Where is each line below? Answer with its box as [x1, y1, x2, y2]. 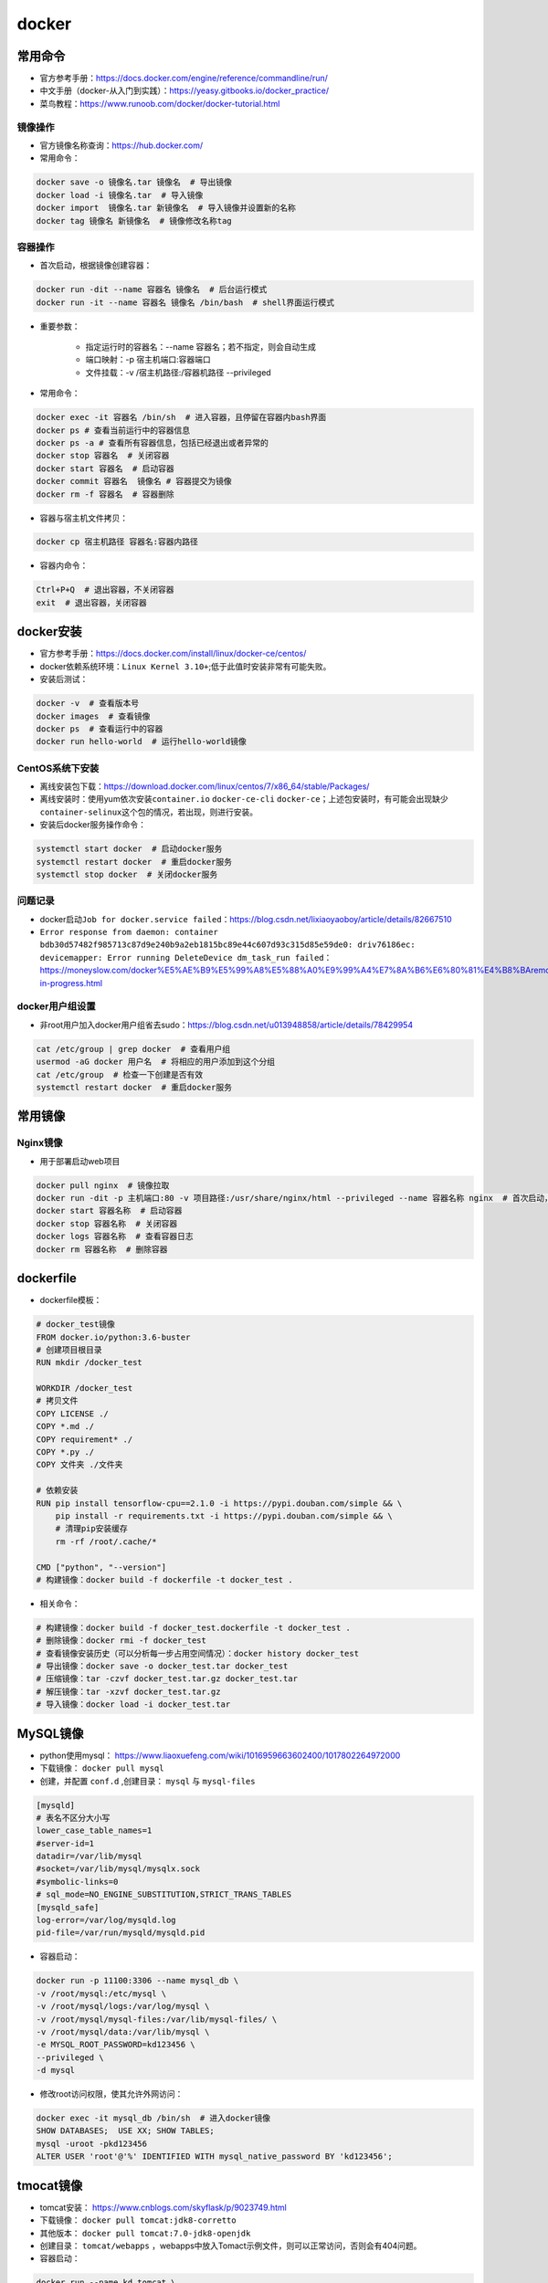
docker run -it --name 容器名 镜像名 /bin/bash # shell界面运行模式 [36, 297, 335, 308]
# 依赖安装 [36, 1485, 79, 1496]
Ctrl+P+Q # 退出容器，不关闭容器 [36, 584, 174, 595]
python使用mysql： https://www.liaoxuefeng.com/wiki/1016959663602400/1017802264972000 [39, 1750, 401, 1761]
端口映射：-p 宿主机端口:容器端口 [85, 354, 211, 365]
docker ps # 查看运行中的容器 [36, 723, 163, 734]
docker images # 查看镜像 [36, 710, 151, 721]
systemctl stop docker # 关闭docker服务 [36, 868, 218, 879]
